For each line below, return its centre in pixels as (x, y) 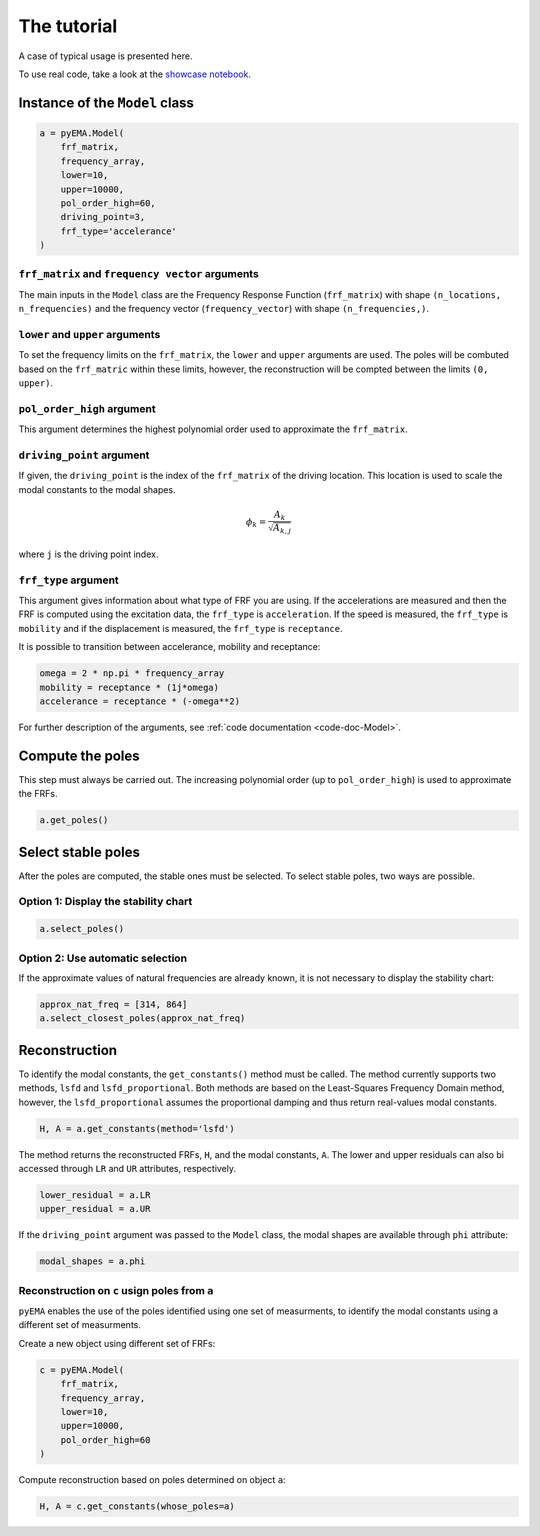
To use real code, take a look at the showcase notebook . (135, 74)
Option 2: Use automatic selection (103, 958)
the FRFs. (38, 794)
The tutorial (68, 26)
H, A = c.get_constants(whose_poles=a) (137, 1506)
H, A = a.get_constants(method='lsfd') (137, 1128)
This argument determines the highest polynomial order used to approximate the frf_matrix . (213, 429)
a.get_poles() (74, 820)
